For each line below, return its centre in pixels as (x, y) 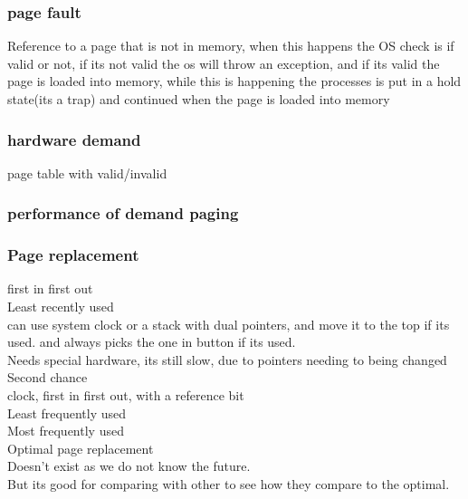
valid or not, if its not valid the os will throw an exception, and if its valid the (224, 63)
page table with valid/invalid (87, 173)
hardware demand (74, 139)
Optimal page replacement (81, 448)
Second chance (48, 377)
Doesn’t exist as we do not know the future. (129, 466)
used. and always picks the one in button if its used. (152, 342)
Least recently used (61, 307)
